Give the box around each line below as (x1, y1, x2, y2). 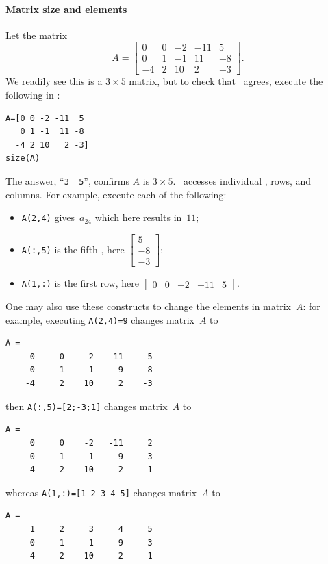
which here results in (94, 210, 182, 225)
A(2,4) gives (21, 210, 75, 225)
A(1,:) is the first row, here (21, 276, 139, 290)
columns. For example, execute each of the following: (5, 187, 227, 201)
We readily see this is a (5, 74, 103, 88)
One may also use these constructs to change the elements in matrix (5, 299, 291, 313)
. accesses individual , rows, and (173, 174, 312, 188)
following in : (5, 88, 60, 102)
